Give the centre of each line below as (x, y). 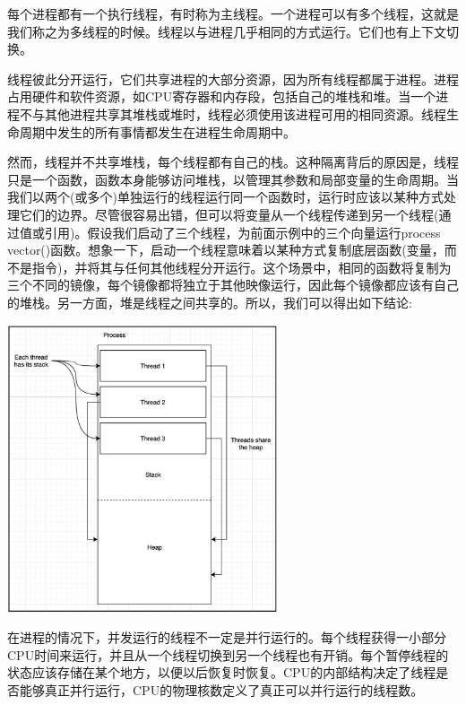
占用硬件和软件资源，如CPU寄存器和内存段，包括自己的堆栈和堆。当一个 (222, 96)
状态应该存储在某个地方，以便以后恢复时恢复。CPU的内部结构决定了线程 (222, 672)
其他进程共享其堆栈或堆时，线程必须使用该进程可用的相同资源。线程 (245, 113)
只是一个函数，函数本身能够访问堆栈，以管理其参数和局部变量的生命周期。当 (233, 179)
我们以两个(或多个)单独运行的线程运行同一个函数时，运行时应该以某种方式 (225, 197)
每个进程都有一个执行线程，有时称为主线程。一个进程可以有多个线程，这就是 (233, 13)
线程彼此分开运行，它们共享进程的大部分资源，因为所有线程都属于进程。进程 (233, 78)
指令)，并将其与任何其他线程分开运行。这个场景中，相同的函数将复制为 (242, 267)
